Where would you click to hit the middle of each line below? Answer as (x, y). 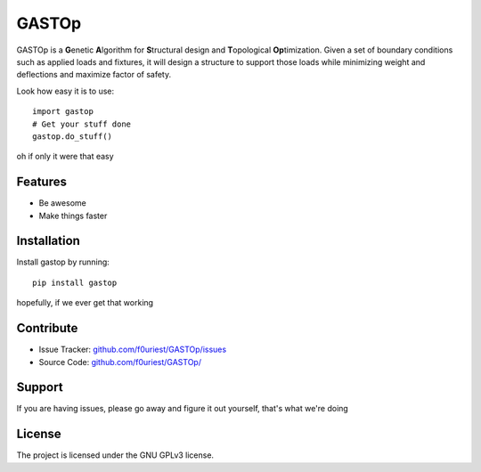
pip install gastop (75, 282)
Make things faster (73, 216)
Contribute (47, 328)
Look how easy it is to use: (65, 91)
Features (41, 182)
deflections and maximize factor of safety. (94, 75)
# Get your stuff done (82, 124)
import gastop (63, 112)
